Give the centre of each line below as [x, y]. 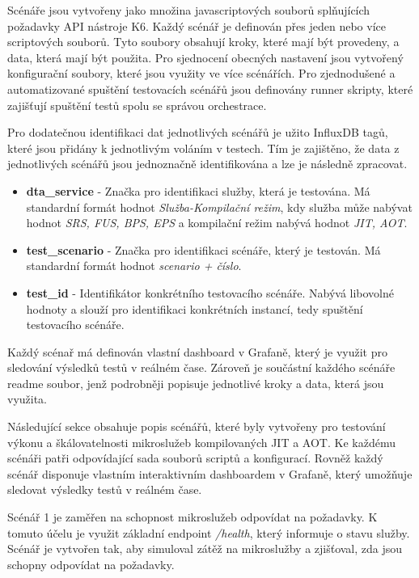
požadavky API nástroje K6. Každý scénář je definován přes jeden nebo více [197, 25]
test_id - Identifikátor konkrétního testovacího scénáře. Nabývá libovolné [210, 292]
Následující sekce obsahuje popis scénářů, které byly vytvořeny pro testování [197, 426]
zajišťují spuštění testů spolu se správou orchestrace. [137, 105]
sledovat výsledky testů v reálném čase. [105, 489]
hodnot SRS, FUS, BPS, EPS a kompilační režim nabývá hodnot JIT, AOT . [217, 223]
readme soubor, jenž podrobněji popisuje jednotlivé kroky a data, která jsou [196, 383]
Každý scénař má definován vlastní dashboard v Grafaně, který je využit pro [197, 351]
